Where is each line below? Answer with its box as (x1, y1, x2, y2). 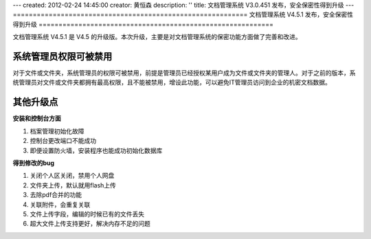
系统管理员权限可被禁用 (12, 50, 113, 62)
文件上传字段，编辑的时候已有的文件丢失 (30, 209, 144, 218)
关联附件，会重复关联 (30, 200, 91, 209)
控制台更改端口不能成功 (30, 137, 96, 145)
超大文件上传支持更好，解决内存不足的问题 (30, 220, 150, 228)
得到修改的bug (12, 159, 55, 167)
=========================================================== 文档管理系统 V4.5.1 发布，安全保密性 (12, 10, 354, 19)
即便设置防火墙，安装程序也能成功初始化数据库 (30, 146, 163, 155)
